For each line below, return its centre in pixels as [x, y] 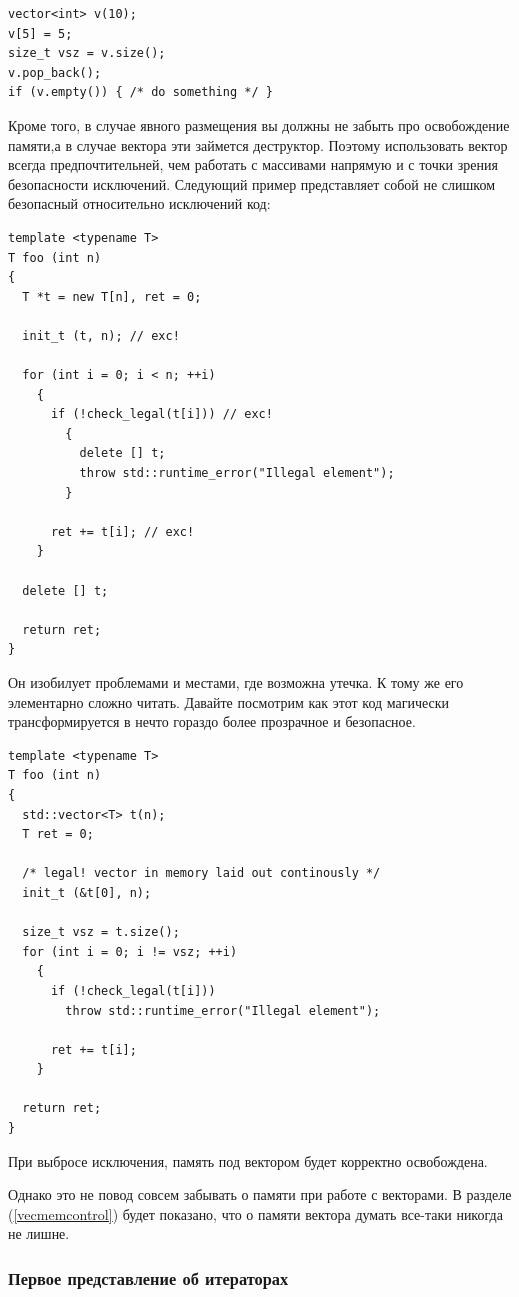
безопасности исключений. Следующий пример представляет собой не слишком [252, 183]
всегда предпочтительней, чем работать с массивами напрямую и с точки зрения [253, 164]
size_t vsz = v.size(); [87, 53]
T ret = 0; [58, 834]
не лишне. [39, 1233]
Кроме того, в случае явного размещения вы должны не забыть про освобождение [259, 124]
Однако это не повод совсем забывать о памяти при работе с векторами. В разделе [260, 1194]
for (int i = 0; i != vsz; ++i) [130, 951]
